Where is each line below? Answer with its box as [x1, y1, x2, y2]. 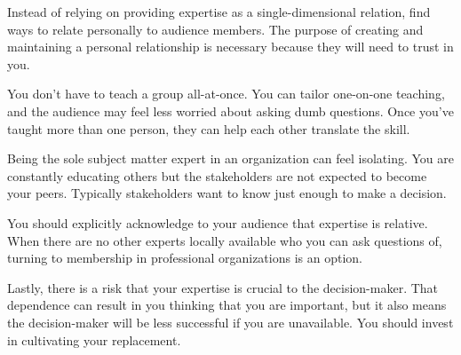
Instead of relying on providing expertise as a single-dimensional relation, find [7, 3, 431, 20]
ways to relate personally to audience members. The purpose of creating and [7, 20, 424, 38]
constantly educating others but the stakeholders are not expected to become [7, 166, 427, 185]
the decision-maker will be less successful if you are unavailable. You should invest [7, 312, 454, 331]
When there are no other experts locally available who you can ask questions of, [7, 231, 442, 249]
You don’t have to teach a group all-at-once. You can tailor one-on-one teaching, [7, 84, 445, 103]
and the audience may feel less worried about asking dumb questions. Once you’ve [7, 101, 454, 120]
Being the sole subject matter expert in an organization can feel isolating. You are [7, 149, 455, 168]
